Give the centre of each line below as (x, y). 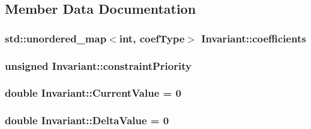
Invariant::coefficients (254, 38)
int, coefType (152, 38)
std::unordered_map (56, 38)
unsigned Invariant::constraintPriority (98, 65)
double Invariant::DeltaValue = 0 (87, 120)
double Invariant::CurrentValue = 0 (93, 93)
